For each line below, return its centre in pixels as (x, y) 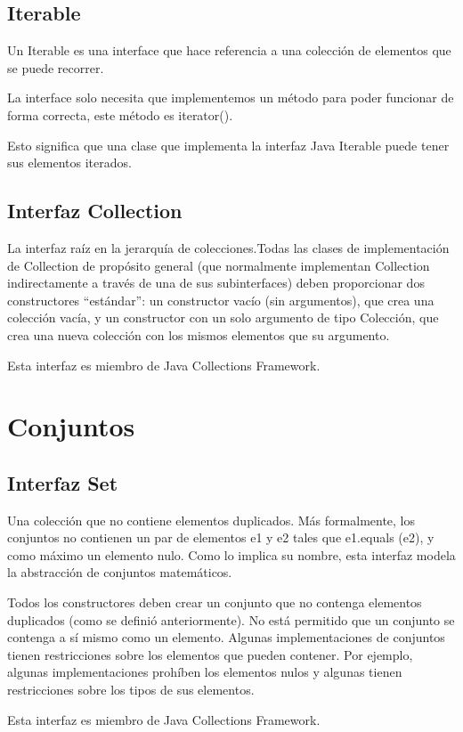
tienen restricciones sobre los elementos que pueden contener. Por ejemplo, (210, 654)
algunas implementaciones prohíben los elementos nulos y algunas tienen (205, 672)
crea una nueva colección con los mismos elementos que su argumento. (199, 334)
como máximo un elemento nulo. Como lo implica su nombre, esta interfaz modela (231, 554)
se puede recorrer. (56, 67)
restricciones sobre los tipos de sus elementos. (131, 690)
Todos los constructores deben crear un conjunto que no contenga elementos (215, 602)
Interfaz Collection (95, 211)
